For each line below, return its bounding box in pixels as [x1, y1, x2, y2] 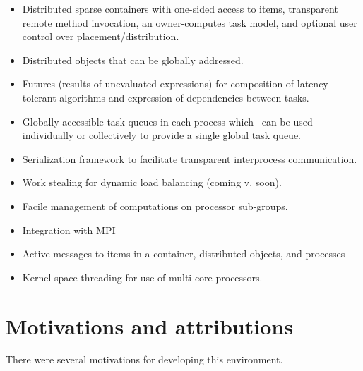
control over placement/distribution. [22, 29, 179, 44]
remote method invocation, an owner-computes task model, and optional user [22, 15, 357, 30]
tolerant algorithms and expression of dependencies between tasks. [22, 90, 309, 104]
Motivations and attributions [6, 311, 293, 340]
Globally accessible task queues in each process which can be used [22, 114, 313, 128]
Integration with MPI [22, 222, 116, 237]
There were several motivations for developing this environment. [6, 352, 283, 367]
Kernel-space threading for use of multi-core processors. [22, 269, 263, 284]
